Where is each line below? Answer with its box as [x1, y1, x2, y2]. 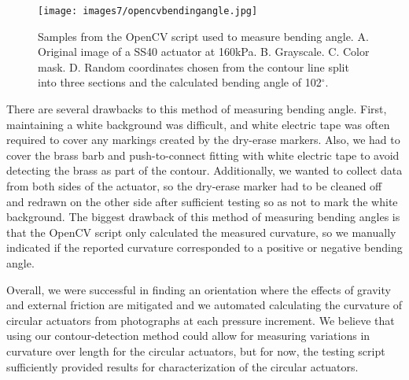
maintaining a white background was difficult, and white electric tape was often [6, 116, 390, 132]
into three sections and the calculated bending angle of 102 [38, 74, 322, 90]
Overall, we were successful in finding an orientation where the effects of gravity [6, 281, 391, 297]
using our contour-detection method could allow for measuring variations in [6, 327, 370, 344]
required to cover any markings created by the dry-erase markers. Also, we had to [6, 131, 400, 148]
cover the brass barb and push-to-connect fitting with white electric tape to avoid [6, 146, 400, 163]
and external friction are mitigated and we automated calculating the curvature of [6, 297, 403, 313]
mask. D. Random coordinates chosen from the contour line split [38, 58, 349, 75]
